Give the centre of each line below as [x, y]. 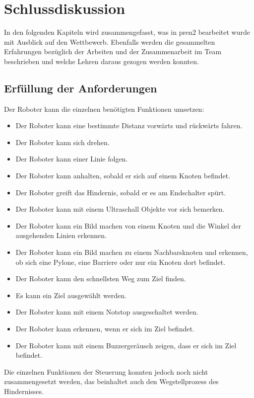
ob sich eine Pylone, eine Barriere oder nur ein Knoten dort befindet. [121, 262]
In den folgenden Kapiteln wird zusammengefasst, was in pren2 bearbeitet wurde [127, 32]
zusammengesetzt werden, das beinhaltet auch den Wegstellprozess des [111, 381]
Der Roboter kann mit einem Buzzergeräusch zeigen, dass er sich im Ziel [126, 345]
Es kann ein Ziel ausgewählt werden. [71, 295]
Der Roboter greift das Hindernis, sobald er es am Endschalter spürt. [121, 192]
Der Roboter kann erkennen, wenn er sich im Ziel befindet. [105, 329]
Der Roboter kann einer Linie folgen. [72, 159]
